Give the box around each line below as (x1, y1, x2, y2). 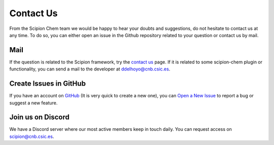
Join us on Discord (9, 113, 70, 122)
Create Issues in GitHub (9, 79, 86, 88)
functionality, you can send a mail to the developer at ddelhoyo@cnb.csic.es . (9, 66, 170, 72)
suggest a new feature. (9, 99, 58, 106)
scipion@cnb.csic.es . (9, 133, 54, 139)
